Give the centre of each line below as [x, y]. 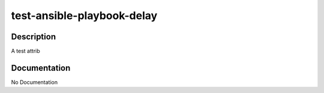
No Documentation [34, 82]
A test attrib [25, 51]
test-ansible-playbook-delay [84, 15]
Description [34, 37]
